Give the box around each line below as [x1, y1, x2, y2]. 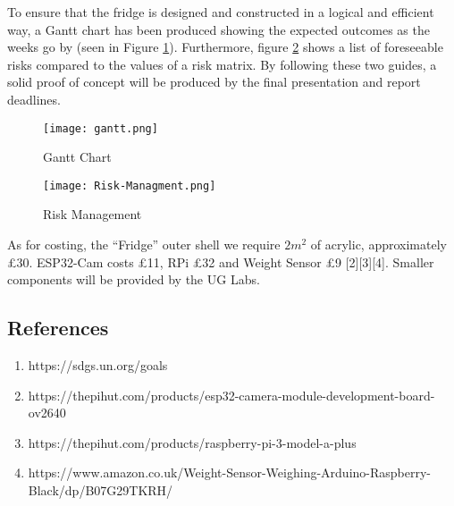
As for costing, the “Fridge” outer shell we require [7, 235, 281, 254]
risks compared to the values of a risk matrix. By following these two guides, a [7, 55, 437, 73]
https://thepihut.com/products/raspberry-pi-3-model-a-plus [28, 433, 357, 451]
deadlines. [7, 89, 61, 108]
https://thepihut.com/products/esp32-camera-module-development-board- [28, 385, 435, 404]
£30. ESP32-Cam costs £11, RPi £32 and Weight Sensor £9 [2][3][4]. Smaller [7, 252, 434, 271]
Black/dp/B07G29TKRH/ [28, 481, 173, 500]
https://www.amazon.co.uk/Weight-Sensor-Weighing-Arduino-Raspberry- [28, 463, 431, 482]
